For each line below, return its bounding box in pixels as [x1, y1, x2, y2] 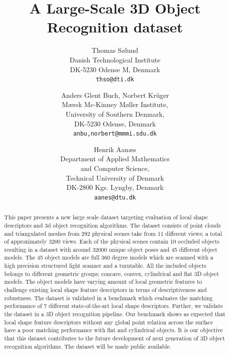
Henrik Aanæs [94, 144, 136, 154]
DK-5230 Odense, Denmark [74, 118, 156, 128]
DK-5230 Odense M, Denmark [70, 64, 160, 74]
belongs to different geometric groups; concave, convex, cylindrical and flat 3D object [4, 269, 219, 277]
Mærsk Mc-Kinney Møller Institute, [62, 99, 168, 109]
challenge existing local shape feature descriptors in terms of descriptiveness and [4, 286, 207, 294]
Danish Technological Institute [69, 54, 161, 64]
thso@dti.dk [96, 76, 134, 83]
